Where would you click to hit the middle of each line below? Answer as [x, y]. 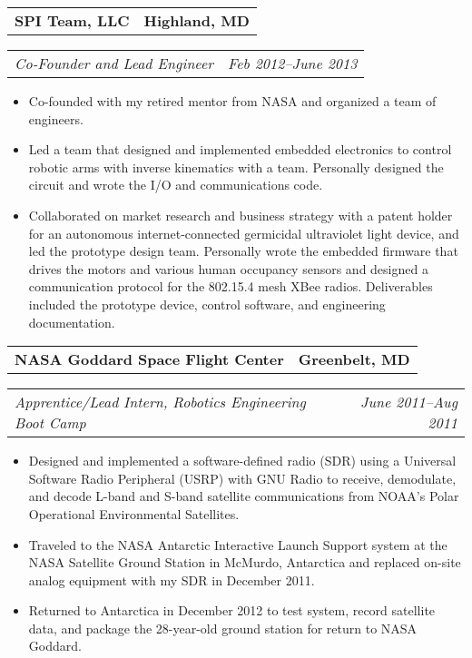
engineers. [56, 118]
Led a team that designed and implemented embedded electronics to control [240, 149]
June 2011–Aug [409, 402]
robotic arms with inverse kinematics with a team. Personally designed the [236, 167]
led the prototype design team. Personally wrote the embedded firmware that [243, 251]
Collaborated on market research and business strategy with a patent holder [241, 215]
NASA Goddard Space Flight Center [149, 359]
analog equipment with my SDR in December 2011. [172, 579]
